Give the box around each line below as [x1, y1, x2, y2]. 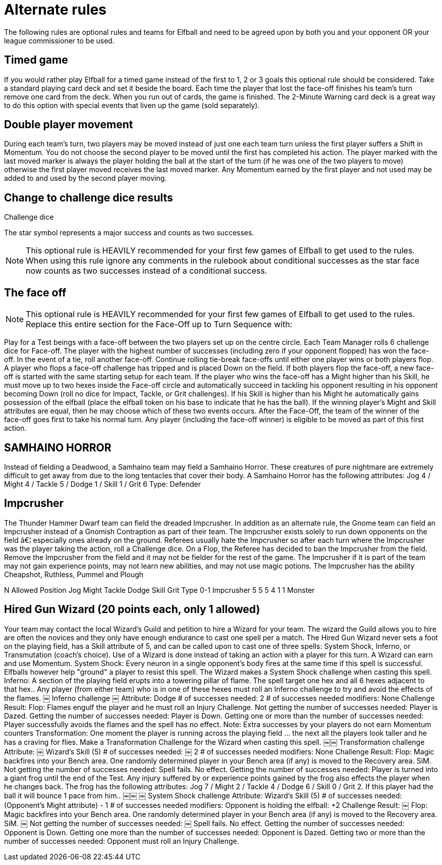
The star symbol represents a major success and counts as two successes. [4, 228, 254, 237]
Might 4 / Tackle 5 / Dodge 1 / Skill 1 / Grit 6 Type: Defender [4, 479, 201, 488]
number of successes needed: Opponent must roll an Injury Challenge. [4, 836, 239, 845]
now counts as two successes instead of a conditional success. [26, 266, 267, 276]
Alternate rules [4, 1, 106, 18]
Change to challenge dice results [4, 191, 173, 204]
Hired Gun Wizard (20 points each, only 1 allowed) [4, 603, 260, 616]
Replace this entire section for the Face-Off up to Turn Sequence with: [26, 319, 293, 330]
